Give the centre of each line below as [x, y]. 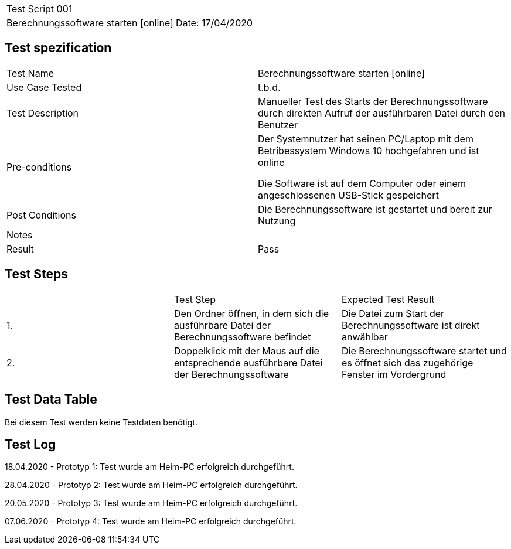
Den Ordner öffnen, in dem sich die [251, 313]
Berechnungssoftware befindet [242, 337]
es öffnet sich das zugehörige [407, 362]
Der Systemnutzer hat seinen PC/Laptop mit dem [366, 139]
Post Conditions [41, 215]
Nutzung [277, 221]
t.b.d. [269, 87]
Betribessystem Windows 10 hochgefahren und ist [369, 150]
